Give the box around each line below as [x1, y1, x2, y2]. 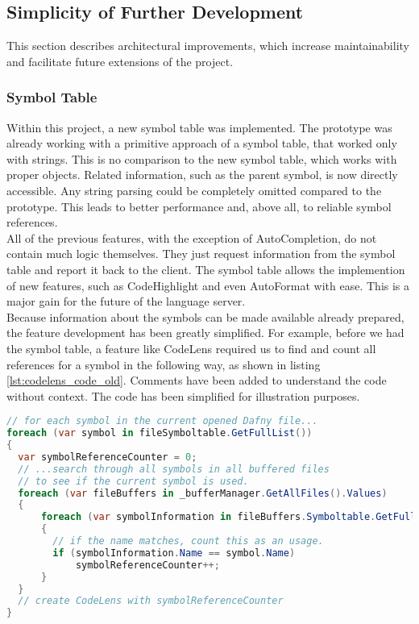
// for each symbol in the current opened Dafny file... [6, 415, 318, 427]
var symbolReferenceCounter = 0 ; [18, 451, 197, 463]
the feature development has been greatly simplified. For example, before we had [6, 324, 404, 341]
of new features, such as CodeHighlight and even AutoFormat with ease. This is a [6, 277, 410, 293]
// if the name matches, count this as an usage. [52, 535, 324, 547]
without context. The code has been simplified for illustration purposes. [6, 387, 360, 404]
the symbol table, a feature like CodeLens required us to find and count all [6, 339, 376, 356]
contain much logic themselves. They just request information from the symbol [6, 245, 396, 262]
